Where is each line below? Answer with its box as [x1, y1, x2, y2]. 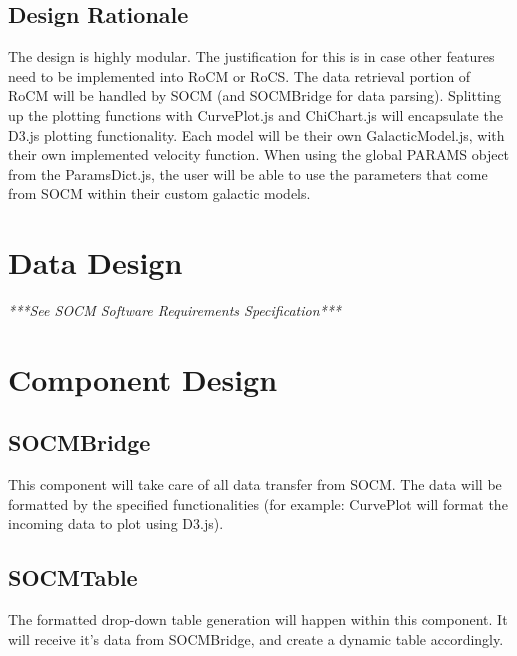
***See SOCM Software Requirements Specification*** [8, 300, 341, 321]
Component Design [8, 358, 278, 399]
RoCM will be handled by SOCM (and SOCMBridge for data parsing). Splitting [8, 85, 502, 106]
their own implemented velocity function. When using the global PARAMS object [8, 144, 510, 165]
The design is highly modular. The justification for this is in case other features [8, 46, 495, 67]
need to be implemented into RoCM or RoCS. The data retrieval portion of [8, 65, 471, 86]
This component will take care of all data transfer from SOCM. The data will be [8, 474, 502, 495]
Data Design [8, 242, 183, 283]
